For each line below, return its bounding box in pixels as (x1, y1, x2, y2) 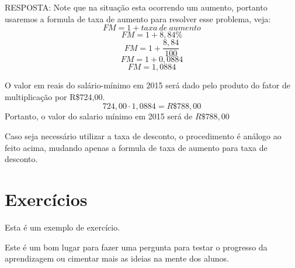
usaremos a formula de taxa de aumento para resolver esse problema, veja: (5, 12, 271, 25)
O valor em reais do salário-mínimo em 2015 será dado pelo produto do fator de (5, 79, 290, 91)
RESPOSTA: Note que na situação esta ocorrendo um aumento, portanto (5, 1, 268, 13)
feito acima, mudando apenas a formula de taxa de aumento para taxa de (5, 141, 268, 153)
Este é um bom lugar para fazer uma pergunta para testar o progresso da (5, 240, 268, 253)
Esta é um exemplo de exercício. (5, 221, 120, 233)
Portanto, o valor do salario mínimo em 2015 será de (5, 110, 193, 122)
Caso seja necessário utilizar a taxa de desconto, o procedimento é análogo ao (5, 130, 282, 142)
